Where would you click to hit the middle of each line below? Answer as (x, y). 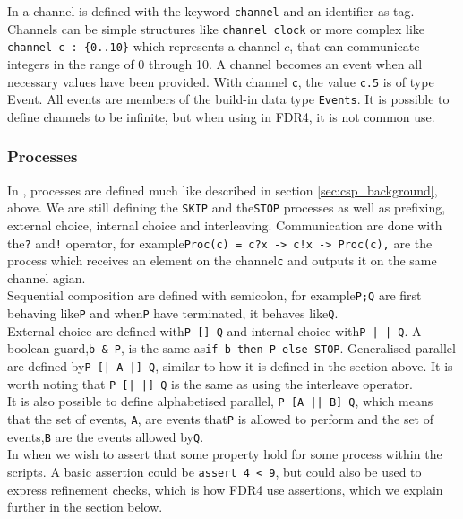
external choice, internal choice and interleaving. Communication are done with (225, 225)
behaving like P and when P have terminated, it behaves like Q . (173, 313)
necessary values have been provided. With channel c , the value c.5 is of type (221, 81)
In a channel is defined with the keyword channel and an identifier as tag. (211, 11)
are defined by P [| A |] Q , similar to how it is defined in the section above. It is (230, 366)
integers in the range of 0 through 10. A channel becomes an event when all (215, 63)
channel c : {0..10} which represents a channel (144, 46)
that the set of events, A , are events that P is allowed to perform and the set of (221, 419)
